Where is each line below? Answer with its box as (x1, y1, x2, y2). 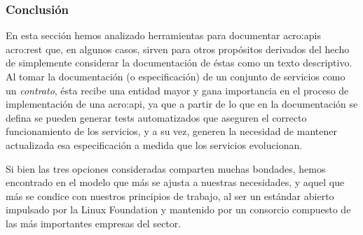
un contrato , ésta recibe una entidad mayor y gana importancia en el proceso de (6, 83, 349, 97)
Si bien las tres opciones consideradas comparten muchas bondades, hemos (6, 161, 326, 176)
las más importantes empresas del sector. (6, 215, 181, 230)
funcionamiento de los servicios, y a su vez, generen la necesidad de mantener (6, 124, 337, 138)
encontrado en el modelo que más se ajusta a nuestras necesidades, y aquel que (6, 175, 345, 190)
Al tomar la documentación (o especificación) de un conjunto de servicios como (6, 69, 345, 83)
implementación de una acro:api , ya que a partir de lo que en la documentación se (6, 97, 358, 111)
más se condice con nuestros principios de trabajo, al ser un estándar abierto (6, 188, 334, 203)
